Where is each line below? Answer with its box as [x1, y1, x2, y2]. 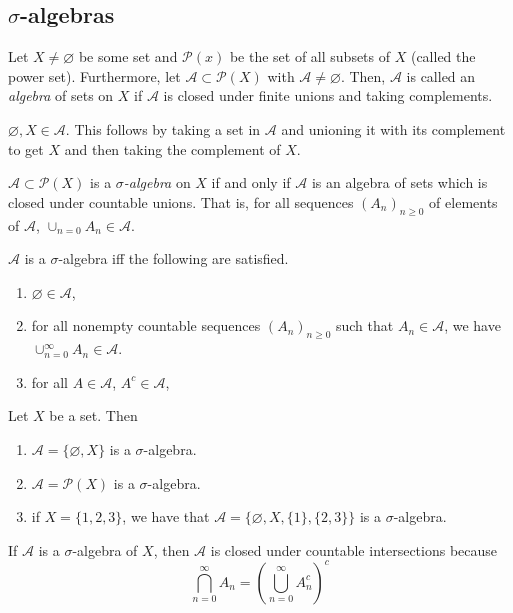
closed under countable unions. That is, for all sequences [8, 191, 354, 212]
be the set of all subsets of [229, 46, 391, 67]
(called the [410, 46, 476, 67]
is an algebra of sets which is [311, 172, 488, 193]
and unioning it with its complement [281, 118, 506, 139]
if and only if [211, 172, 291, 193]
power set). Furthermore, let [8, 65, 181, 86]
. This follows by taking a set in [65, 118, 261, 139]
